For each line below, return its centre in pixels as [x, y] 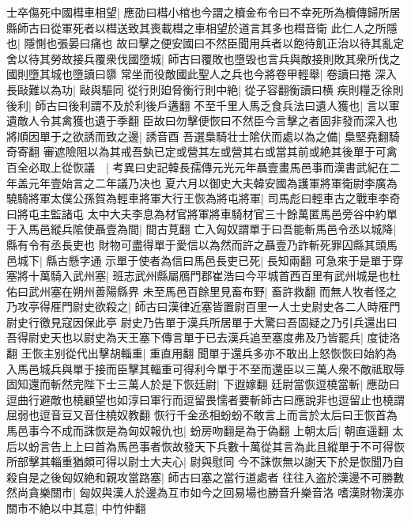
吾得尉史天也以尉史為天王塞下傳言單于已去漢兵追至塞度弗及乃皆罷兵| [185, 337]
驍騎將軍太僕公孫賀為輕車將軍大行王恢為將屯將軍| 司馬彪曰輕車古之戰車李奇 [204, 198]
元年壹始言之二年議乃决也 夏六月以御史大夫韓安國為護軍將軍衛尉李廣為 [213, 182]
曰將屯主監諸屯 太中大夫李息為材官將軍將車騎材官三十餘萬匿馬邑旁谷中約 [196, 213]
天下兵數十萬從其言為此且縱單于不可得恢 [299, 446]
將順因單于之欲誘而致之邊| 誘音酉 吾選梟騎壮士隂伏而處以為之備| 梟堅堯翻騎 [203, 136]
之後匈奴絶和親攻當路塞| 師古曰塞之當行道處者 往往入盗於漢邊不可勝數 [222, 477]
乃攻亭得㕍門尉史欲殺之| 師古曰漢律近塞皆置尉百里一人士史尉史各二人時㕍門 [204, 306]
